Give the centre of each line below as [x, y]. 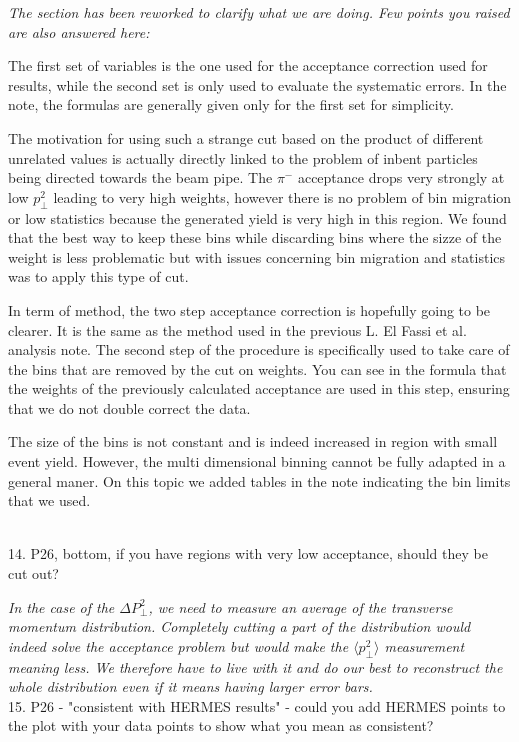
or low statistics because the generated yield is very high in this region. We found [257, 217]
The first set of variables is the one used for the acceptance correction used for [248, 65]
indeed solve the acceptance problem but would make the [178, 645]
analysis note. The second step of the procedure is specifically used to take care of [259, 349]
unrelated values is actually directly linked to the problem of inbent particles [243, 157]
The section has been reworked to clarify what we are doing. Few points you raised [259, 12]
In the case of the [61, 606]
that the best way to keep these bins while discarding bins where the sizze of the [255, 237]
